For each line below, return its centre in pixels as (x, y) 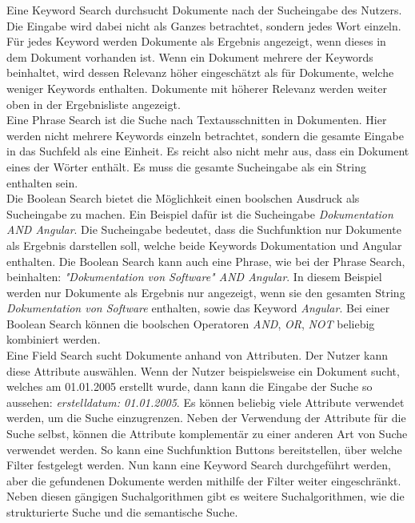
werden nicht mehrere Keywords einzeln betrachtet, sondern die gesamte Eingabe (205, 135)
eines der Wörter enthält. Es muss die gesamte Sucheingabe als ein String (186, 166)
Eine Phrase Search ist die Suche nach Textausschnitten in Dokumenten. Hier (197, 120)
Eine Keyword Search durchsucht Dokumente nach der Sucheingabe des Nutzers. (204, 10)
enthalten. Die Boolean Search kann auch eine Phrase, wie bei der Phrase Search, (206, 261)
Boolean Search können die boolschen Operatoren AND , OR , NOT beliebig (191, 323)
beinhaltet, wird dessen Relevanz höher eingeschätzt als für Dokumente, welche (200, 72)
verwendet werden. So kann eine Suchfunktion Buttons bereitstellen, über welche (204, 449)
